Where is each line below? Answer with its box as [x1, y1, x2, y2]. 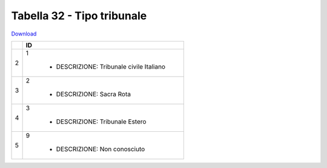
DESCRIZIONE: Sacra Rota [56, 90, 131, 98]
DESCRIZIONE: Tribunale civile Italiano [56, 62, 166, 70]
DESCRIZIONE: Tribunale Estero [56, 117, 147, 126]
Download [11, 30, 37, 37]
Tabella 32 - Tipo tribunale [11, 9, 147, 22]
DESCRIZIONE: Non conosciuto [56, 145, 145, 153]
